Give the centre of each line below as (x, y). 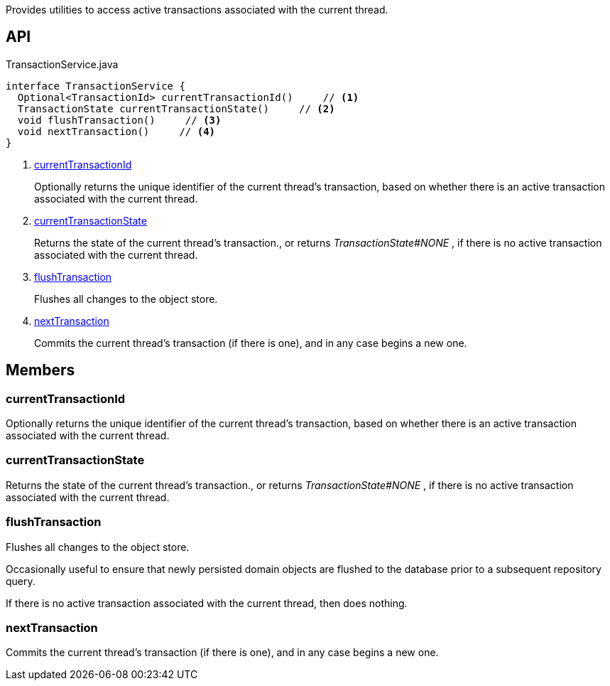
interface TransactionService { (96, 86)
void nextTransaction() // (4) (116, 131)
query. (21, 581)
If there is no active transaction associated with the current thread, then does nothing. (207, 603)
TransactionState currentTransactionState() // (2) (176, 108)
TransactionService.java (62, 64)
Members (40, 370)
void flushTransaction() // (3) (119, 120)
